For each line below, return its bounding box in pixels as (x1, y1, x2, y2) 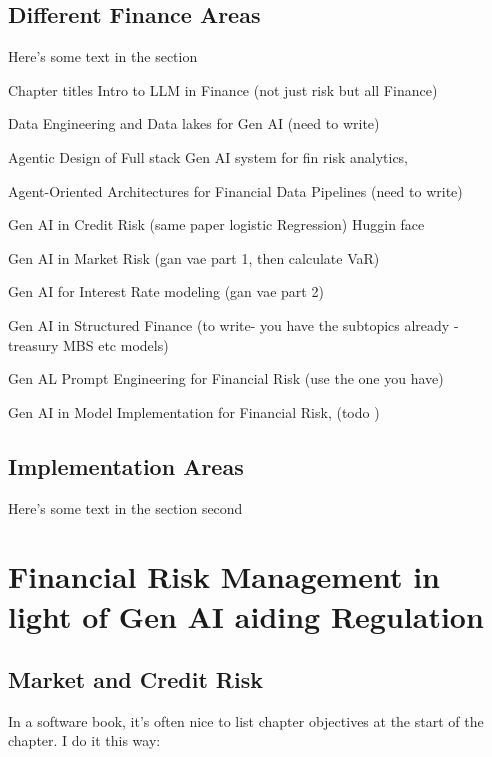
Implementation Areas (8, 450, 244, 481)
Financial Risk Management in (8, 556, 440, 597)
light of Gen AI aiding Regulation (8, 595, 484, 636)
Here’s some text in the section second (8, 497, 243, 518)
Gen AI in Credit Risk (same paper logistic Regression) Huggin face (8, 214, 425, 235)
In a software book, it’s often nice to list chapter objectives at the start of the (8, 710, 484, 731)
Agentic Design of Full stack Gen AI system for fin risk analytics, (8, 146, 409, 167)
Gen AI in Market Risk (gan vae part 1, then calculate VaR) (8, 247, 380, 268)
